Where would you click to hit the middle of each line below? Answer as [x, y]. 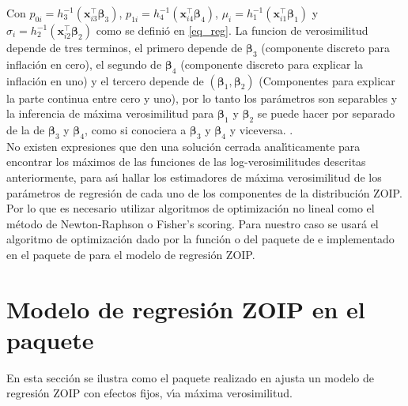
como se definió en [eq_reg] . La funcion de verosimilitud [232, 30]
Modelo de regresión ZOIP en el [186, 308]
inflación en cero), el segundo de [84, 64]
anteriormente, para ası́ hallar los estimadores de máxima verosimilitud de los [194, 177]
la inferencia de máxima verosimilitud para [110, 113]
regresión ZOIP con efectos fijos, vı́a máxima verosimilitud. [149, 393]
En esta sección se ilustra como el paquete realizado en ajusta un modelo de [190, 377]
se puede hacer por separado [326, 113]
